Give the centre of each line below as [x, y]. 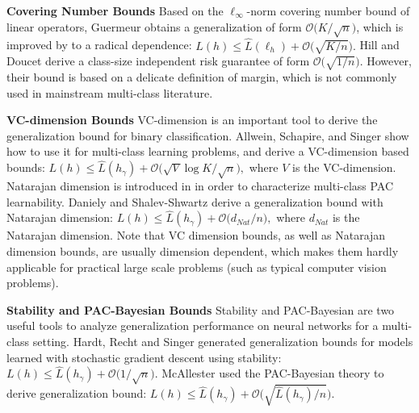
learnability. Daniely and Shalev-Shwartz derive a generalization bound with [195, 201]
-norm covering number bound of [328, 10]
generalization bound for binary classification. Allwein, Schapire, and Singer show [208, 135]
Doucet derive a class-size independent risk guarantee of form [158, 61]
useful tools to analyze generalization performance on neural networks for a [193, 325]
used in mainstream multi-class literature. [110, 92]
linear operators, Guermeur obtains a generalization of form [154, 26]
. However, [385, 61]
